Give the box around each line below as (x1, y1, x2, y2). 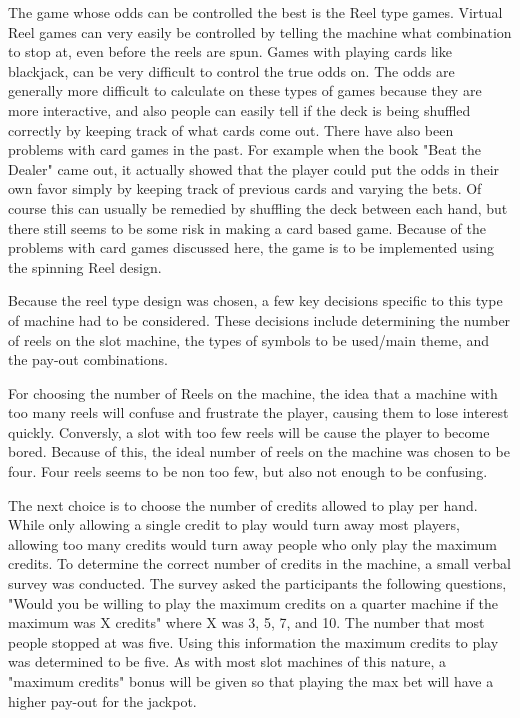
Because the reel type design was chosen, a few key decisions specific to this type (8, 290, 503, 311)
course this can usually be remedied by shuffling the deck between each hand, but (8, 197, 508, 218)
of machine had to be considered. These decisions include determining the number (8, 309, 511, 330)
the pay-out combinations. (8, 349, 168, 370)
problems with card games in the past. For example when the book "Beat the (8, 139, 482, 160)
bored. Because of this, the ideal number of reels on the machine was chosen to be (8, 441, 510, 462)
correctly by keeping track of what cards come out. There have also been (8, 119, 454, 140)
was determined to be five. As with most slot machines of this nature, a (8, 651, 446, 672)
